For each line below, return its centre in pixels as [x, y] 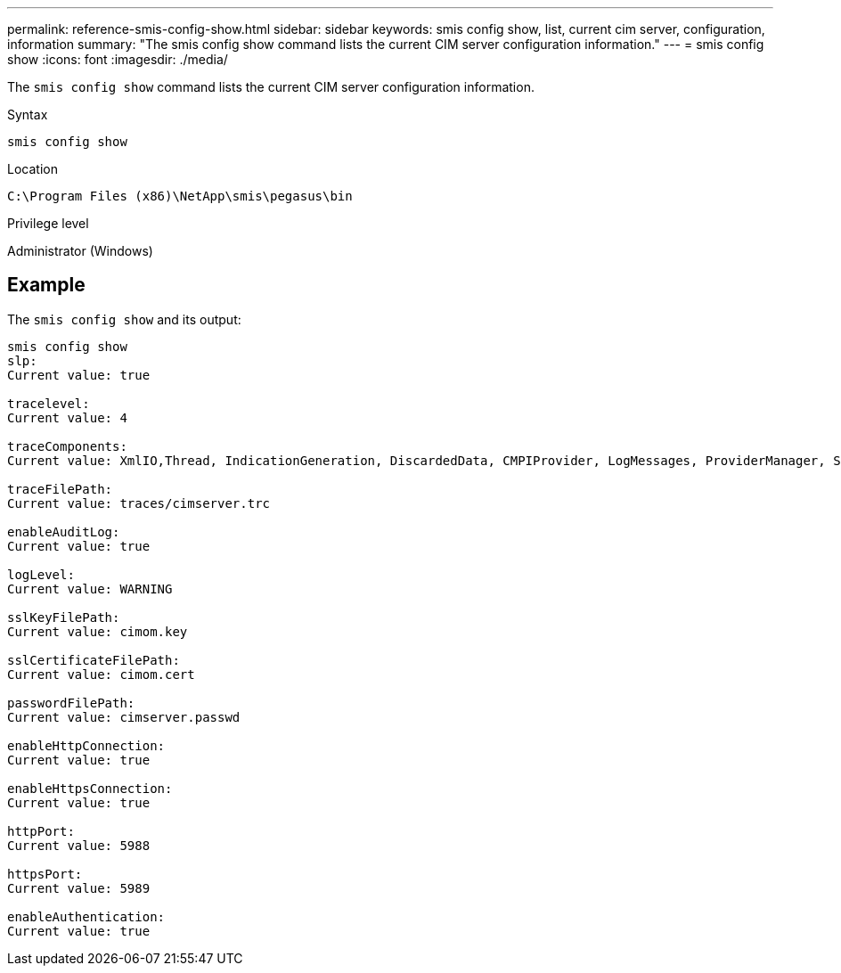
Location [33, 169]
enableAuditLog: [64, 531]
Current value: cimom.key [98, 631]
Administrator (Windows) [80, 251]
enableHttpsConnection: [90, 788]
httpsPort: [45, 874]
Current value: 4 [67, 417]
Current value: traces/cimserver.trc [139, 503]
